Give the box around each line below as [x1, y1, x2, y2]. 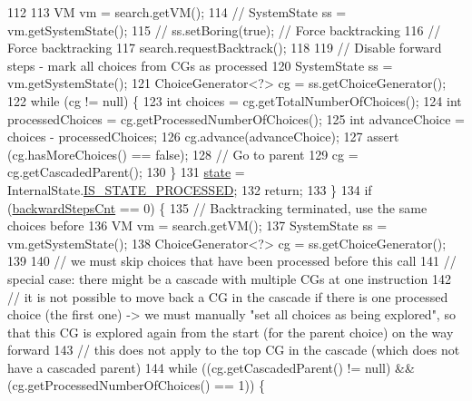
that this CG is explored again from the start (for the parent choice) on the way [7, 322, 454, 341]
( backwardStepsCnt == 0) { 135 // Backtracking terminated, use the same [7, 198, 428, 217]
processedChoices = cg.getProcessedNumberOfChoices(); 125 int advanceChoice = [7, 109, 465, 128]
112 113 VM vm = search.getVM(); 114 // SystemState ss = [7, 3, 347, 21]
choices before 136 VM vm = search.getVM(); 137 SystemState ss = [7, 216, 388, 235]
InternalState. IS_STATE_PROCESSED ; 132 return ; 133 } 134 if [7, 180, 372, 199]
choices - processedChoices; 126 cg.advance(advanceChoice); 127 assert [7, 127, 399, 146]
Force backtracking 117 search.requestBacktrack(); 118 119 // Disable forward [7, 38, 442, 57]
